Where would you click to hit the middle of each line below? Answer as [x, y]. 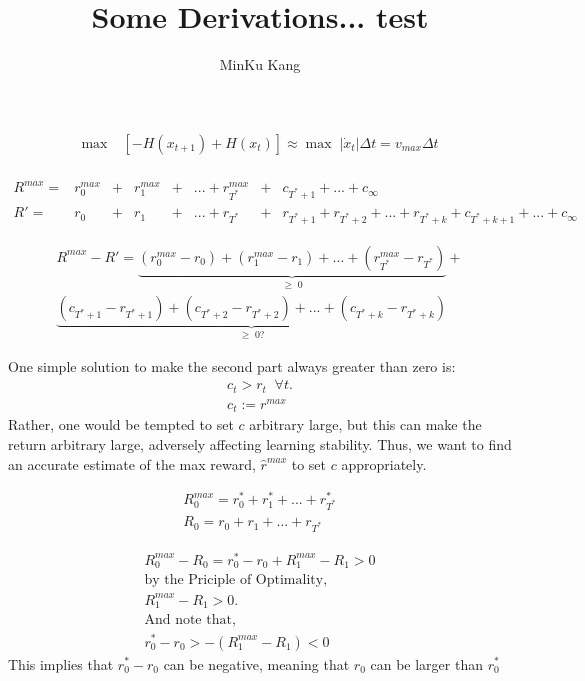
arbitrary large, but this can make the [365, 424]
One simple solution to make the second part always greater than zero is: [232, 365]
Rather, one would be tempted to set [121, 424]
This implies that [61, 663]
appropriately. [384, 463]
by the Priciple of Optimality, [236, 580]
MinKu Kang [260, 64]
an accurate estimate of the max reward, [132, 463]
